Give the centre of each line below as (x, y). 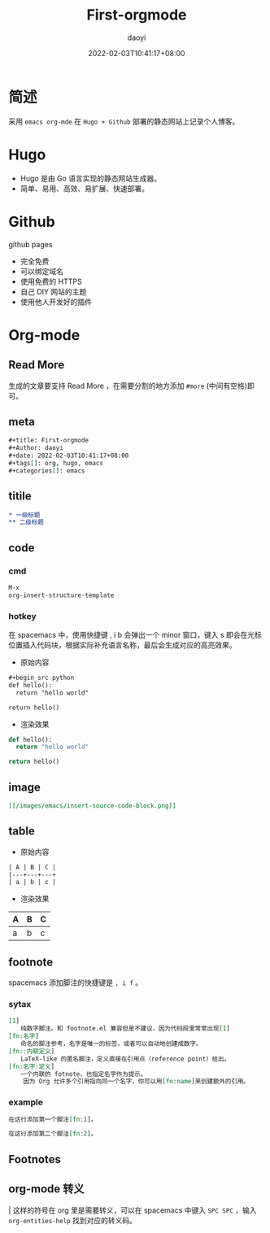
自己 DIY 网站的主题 (53, 291)
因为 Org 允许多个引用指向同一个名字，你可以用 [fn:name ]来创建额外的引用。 (136, 1082)
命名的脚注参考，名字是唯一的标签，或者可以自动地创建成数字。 (111, 1044)
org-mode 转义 (46, 1189)
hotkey (22, 616)
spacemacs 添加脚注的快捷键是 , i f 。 (76, 982)
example (26, 1102)
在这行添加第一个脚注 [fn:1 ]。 (53, 1119)
